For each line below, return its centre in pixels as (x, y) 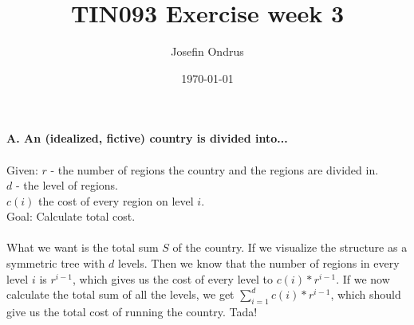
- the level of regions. (67, 185)
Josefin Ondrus (207, 51)
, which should (366, 294)
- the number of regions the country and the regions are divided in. (215, 169)
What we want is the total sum (83, 247)
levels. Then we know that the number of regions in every (259, 263)
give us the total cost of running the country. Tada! (132, 312)
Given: (22, 169)
